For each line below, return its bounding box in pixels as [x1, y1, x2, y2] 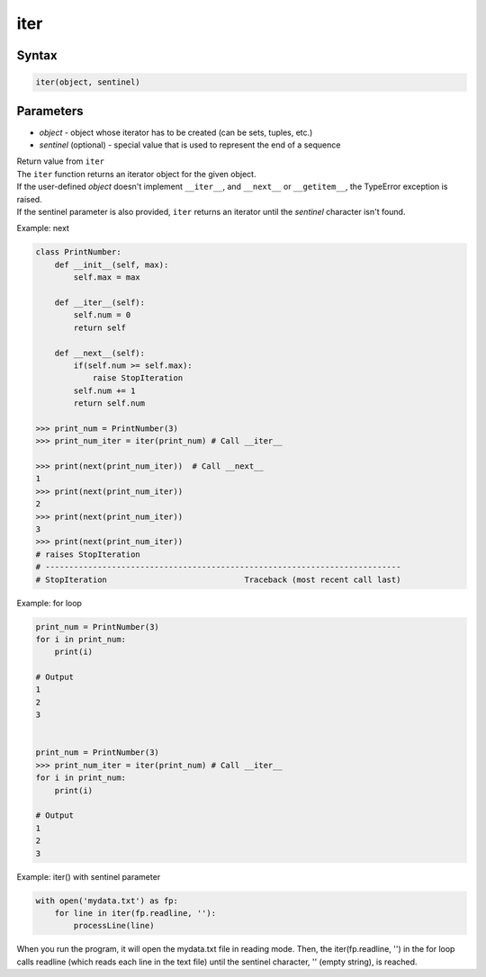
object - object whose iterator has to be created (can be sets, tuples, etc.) [39, 127, 313, 138]
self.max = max [73, 273, 141, 282]
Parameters [16, 103, 84, 119]
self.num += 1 [73, 385, 136, 396]
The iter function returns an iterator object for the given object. [16, 168, 256, 179]
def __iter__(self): [54, 297, 146, 308]
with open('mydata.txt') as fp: [35, 895, 179, 906]
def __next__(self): [54, 347, 146, 358]
